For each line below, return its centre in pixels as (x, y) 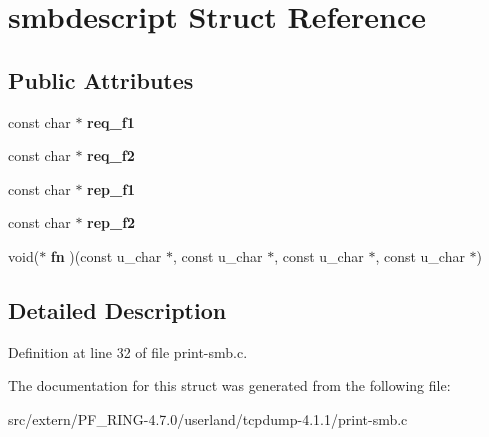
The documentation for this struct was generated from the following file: (229, 385)
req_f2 (111, 155)
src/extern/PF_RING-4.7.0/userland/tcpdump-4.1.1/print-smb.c (208, 418)
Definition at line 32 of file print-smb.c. (128, 351)
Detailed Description (117, 309)
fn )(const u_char (106, 255)
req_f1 (111, 121)
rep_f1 (111, 188)
